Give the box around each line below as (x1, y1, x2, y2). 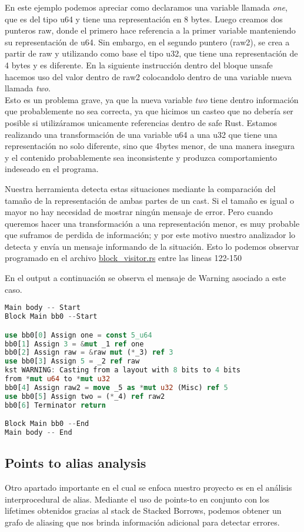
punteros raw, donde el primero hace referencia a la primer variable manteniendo (5, 24, 296, 37)
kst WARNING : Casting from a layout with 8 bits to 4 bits (5, 366, 240, 375)
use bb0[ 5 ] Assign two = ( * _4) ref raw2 (5, 392, 165, 401)
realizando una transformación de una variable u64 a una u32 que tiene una (5, 128, 278, 140)
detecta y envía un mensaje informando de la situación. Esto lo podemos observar (5, 240, 299, 252)
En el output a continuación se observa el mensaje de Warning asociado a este (5, 272, 286, 284)
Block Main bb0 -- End (5, 419, 89, 428)
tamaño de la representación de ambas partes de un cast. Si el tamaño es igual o (5, 194, 295, 206)
